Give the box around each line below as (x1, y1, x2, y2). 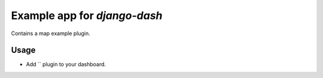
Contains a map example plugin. (11, 30, 91, 37)
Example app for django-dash (11, 9, 163, 22)
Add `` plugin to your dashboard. (26, 61, 106, 68)
